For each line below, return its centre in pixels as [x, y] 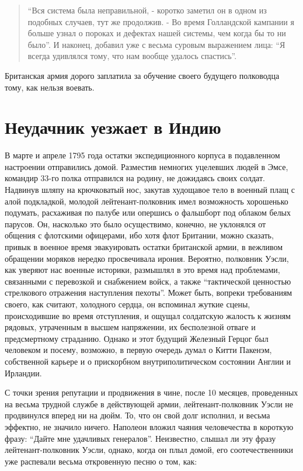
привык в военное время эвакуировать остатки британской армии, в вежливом [144, 247]
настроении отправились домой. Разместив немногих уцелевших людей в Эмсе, [147, 166]
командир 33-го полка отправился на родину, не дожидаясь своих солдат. [135, 178]
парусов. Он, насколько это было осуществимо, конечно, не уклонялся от [135, 224]
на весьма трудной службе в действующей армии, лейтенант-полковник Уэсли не [149, 404]
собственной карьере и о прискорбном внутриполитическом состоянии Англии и [148, 361]
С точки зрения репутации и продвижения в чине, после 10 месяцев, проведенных [151, 392]
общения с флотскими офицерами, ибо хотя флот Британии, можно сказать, [139, 235]
